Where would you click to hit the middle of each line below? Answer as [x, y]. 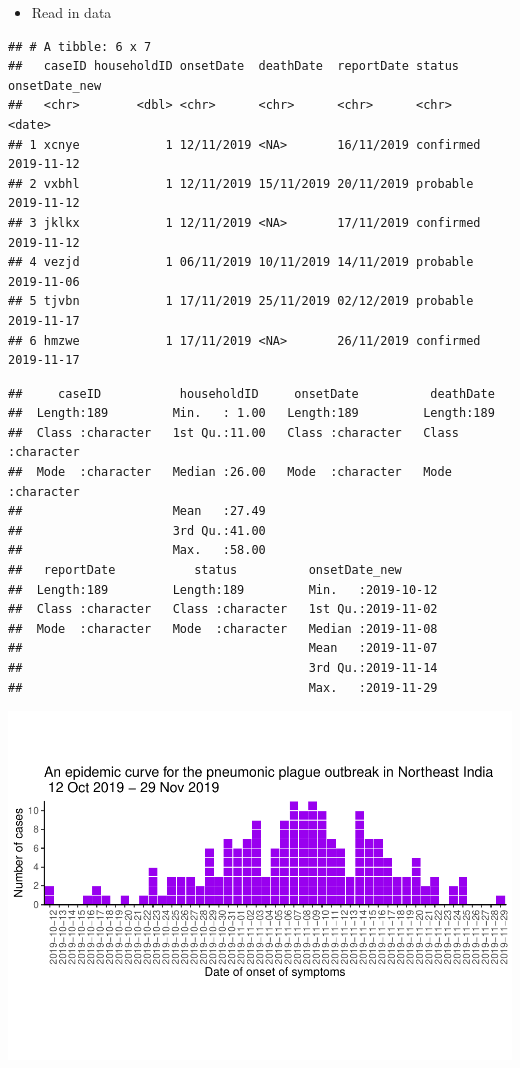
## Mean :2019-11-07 [223, 648]
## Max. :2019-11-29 [223, 687]
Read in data [71, 12]
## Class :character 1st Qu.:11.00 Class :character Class [234, 432]
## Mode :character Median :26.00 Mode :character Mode [230, 472]
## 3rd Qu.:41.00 [137, 530]
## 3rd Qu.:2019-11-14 [223, 668]
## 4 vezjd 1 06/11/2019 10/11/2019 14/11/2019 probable [241, 262]
